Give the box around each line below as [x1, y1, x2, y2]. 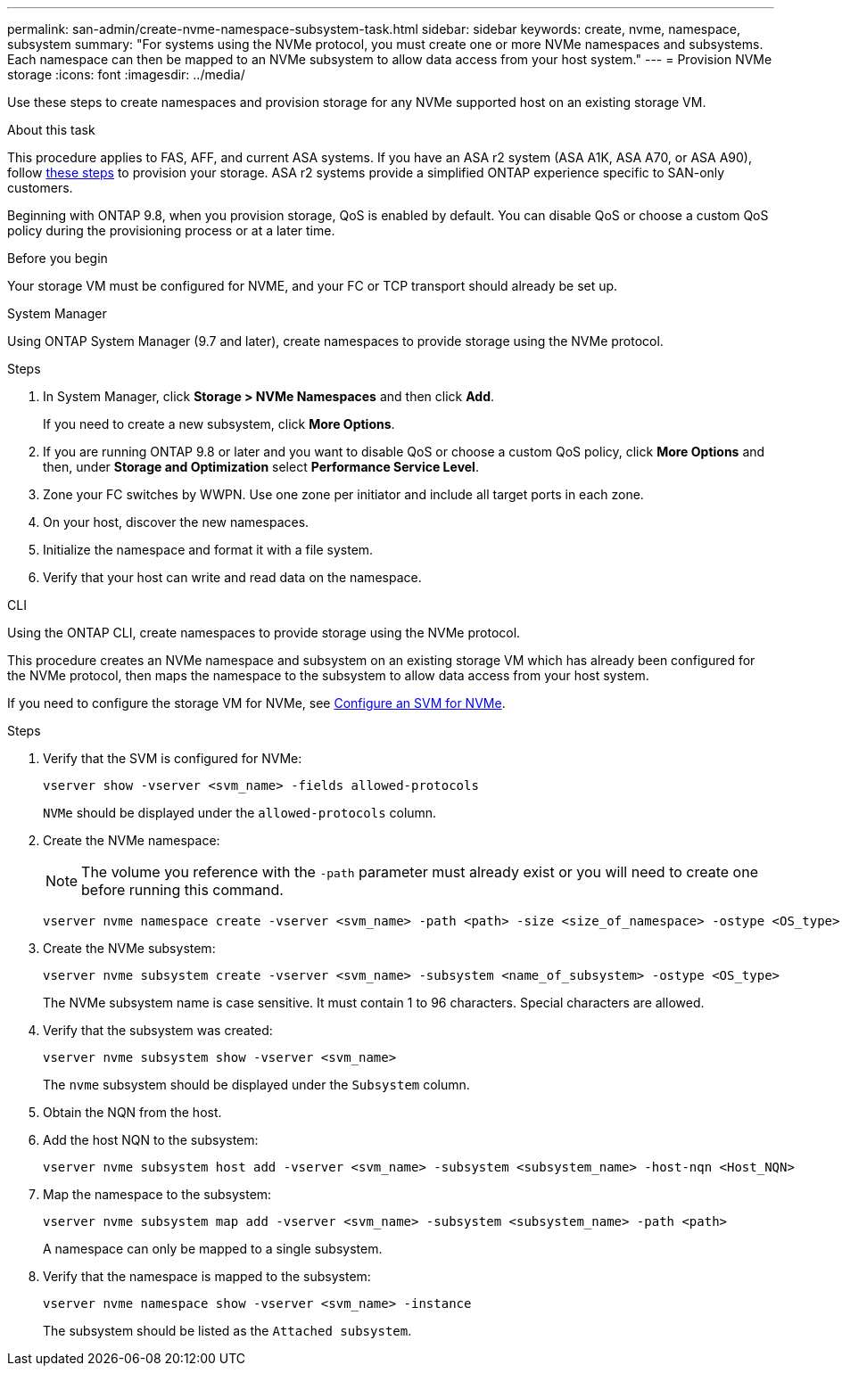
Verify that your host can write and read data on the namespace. [43, 570, 422, 585]
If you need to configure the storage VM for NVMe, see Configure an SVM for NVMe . [7, 695, 506, 711]
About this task [7, 122, 95, 137]
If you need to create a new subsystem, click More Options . [43, 416, 395, 432]
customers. [7, 180, 73, 195]
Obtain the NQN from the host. [43, 1105, 222, 1120]
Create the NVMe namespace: [43, 833, 220, 848]
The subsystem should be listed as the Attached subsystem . [43, 1323, 412, 1338]
